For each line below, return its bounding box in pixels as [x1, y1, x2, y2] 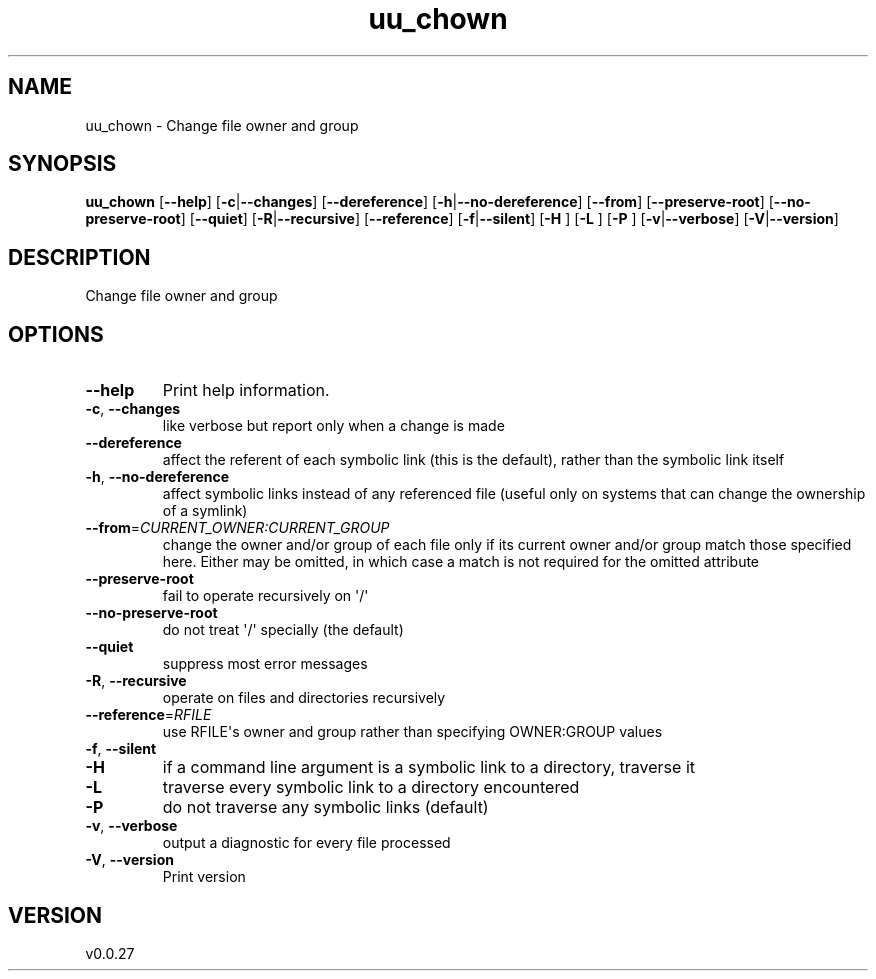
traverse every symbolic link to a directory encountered [162, 777, 580, 798]
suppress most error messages [162, 655, 368, 673]
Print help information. [162, 380, 330, 401]
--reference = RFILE [85, 706, 212, 724]
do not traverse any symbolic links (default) [162, 797, 489, 818]
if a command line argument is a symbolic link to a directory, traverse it [162, 757, 695, 778]
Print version [162, 868, 246, 886]
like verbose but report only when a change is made [162, 417, 505, 435]
